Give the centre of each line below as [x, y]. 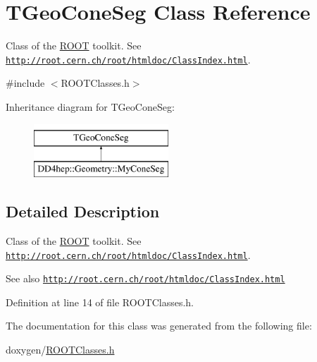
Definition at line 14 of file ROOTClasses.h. [100, 302]
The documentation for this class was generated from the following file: [159, 326]
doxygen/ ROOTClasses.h [60, 350]
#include [25, 83]
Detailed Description [83, 211]
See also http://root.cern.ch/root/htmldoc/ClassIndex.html [145, 278]
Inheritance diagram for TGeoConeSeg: [90, 106]
